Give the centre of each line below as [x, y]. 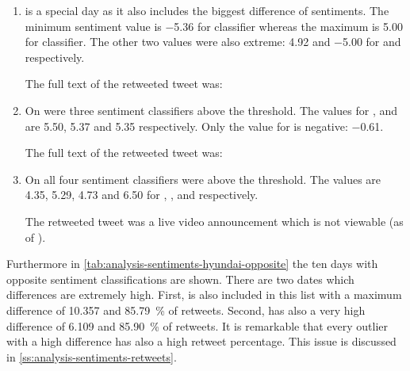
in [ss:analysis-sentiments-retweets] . [92, 356]
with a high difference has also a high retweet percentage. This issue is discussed [201, 341]
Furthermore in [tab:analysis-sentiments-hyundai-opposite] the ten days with [192, 264]
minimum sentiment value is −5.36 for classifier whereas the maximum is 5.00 [214, 26]
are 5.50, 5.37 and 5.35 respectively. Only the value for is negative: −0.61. [204, 126]
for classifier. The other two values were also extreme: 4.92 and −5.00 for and [213, 42]
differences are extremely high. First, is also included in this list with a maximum [204, 295]
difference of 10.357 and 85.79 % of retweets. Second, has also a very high [186, 310]
